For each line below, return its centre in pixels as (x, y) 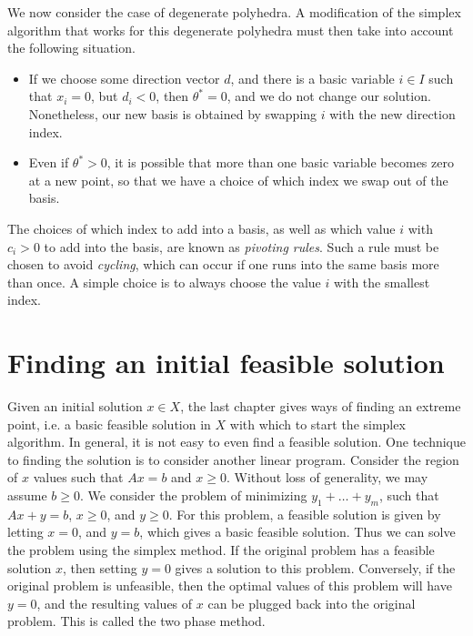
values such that (78, 477)
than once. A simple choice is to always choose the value (164, 282)
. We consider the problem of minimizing (194, 495)
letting (25, 532)
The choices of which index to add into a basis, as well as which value (201, 228)
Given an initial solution (75, 406)
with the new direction (392, 113)
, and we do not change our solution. (329, 96)
